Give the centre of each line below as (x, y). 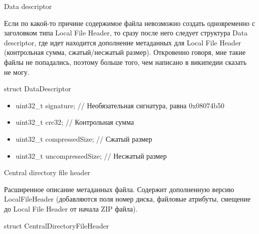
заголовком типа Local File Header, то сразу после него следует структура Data (126, 33)
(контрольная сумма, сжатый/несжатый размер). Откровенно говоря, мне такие (125, 52)
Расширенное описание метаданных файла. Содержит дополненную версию (119, 189)
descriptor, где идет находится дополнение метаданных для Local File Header (123, 42)
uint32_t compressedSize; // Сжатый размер (84, 138)
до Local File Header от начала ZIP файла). (71, 208)
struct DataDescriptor (38, 89)
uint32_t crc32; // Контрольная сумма (75, 122)
